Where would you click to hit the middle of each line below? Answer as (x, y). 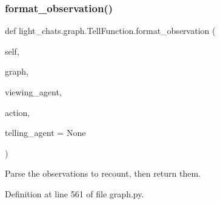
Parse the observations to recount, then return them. (103, 173)
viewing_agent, (33, 92)
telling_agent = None (45, 133)
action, (18, 112)
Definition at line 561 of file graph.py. (75, 193)
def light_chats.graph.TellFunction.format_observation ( (110, 31)
